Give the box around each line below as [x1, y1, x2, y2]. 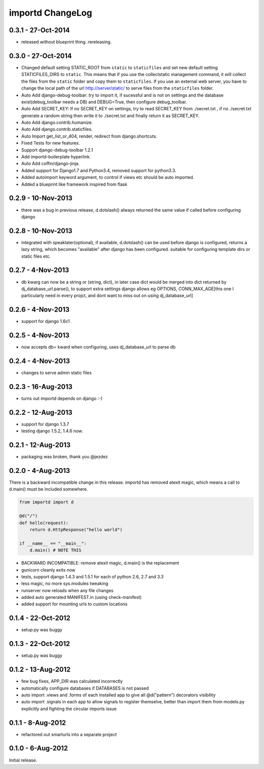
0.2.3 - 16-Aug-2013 [9, 382, 73, 391]
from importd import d [19, 499, 74, 505]
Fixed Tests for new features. [21, 140, 80, 146]
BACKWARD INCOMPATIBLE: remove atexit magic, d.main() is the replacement [21, 560, 179, 566]
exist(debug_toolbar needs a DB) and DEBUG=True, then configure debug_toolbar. [21, 99, 187, 105]
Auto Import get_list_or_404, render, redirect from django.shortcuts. [21, 133, 157, 139]
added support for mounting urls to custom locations [21, 601, 128, 607]
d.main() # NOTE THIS [29, 547, 82, 553]
